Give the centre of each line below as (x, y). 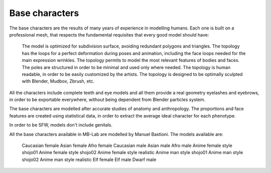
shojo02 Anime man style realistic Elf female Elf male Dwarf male (89, 159)
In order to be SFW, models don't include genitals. (61, 125)
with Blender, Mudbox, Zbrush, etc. (58, 81)
